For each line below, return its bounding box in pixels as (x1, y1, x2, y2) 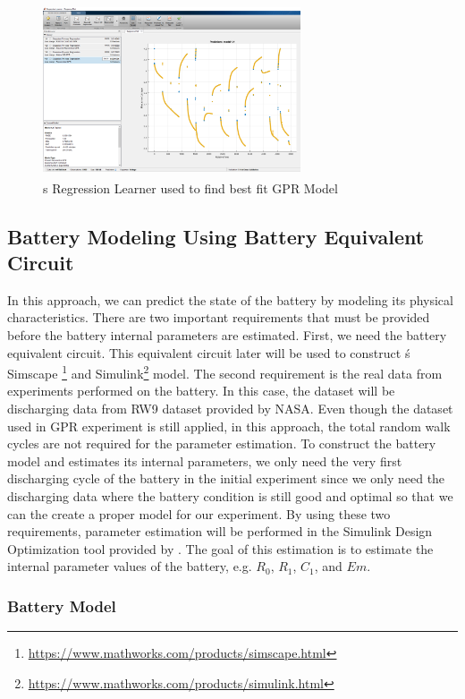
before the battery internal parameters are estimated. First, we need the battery (7, 325, 447, 344)
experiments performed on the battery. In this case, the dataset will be (7, 381, 395, 400)
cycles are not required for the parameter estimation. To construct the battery (7, 434, 436, 453)
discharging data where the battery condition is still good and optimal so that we (7, 486, 453, 505)
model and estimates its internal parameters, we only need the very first (7, 451, 402, 470)
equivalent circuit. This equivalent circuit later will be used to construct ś (7, 343, 410, 362)
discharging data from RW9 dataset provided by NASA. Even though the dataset (7, 399, 453, 417)
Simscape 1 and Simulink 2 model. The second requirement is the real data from (7, 362, 443, 382)
